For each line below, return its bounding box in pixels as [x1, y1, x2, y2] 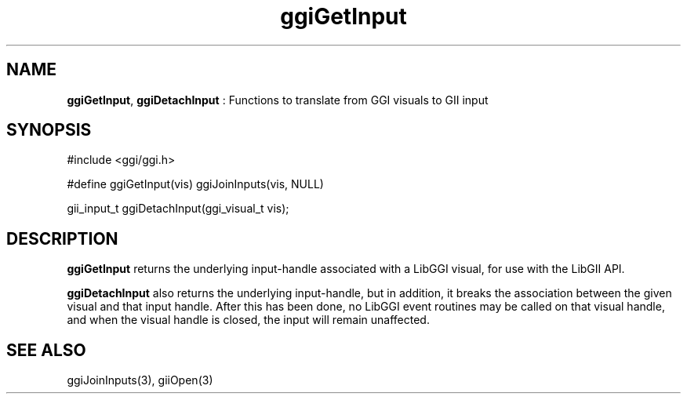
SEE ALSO [6, 340, 86, 360]
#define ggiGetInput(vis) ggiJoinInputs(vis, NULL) [67, 177, 324, 191]
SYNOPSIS [6, 120, 92, 140]
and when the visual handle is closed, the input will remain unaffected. [67, 313, 430, 327]
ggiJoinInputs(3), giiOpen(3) [67, 373, 213, 387]
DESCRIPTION [6, 228, 118, 249]
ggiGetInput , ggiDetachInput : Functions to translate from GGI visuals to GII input [67, 93, 489, 107]
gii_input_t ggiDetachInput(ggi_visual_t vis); [67, 202, 289, 216]
